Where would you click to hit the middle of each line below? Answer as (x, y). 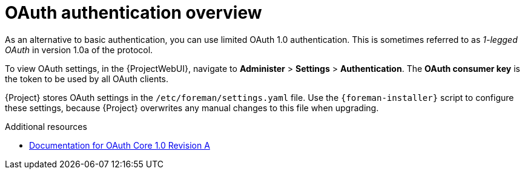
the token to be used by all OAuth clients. (87, 79)
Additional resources (46, 126)
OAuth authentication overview (134, 13)
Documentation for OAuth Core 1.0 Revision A (120, 145)
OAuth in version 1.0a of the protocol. (79, 50)
